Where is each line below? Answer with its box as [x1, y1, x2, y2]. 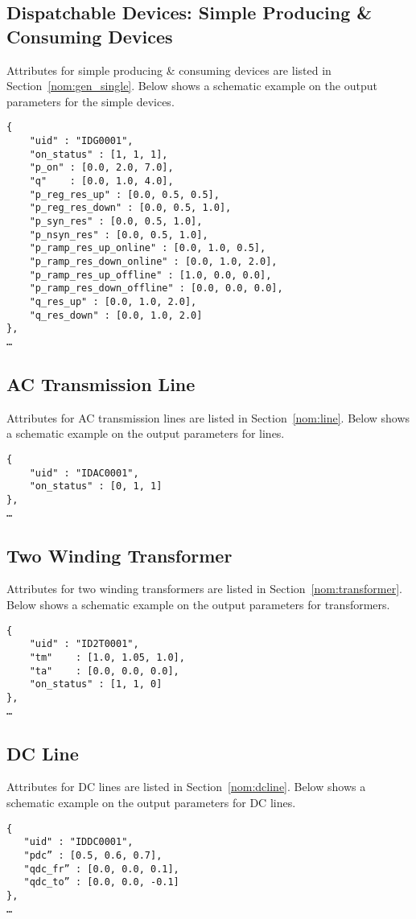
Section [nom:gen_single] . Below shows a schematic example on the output [6, 77, 377, 94]
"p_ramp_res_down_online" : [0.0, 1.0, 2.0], [29, 255, 278, 267]
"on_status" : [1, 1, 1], [29, 148, 168, 160]
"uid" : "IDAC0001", [29, 467, 139, 479]
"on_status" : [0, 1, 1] [29, 480, 163, 492]
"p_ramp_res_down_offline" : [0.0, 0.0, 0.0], [29, 282, 283, 295]
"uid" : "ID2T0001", [29, 638, 139, 650]
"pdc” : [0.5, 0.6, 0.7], [23, 849, 163, 861]
